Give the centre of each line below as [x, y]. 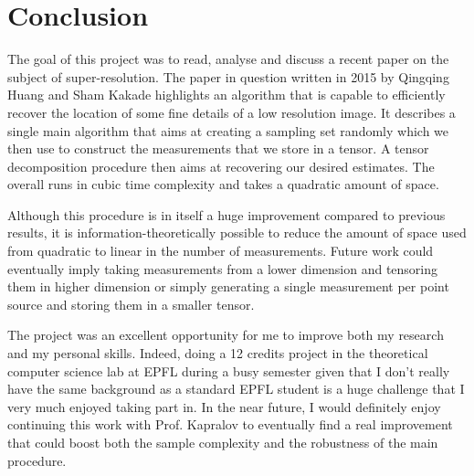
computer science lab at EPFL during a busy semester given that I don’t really [229, 370]
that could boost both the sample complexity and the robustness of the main [223, 442]
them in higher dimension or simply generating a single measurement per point [228, 286]
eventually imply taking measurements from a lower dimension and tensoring [223, 268]
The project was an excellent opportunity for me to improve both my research [226, 335]
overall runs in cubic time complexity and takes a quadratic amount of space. [223, 184]
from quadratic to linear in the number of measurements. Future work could [221, 251]
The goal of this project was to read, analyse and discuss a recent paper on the [228, 59]
